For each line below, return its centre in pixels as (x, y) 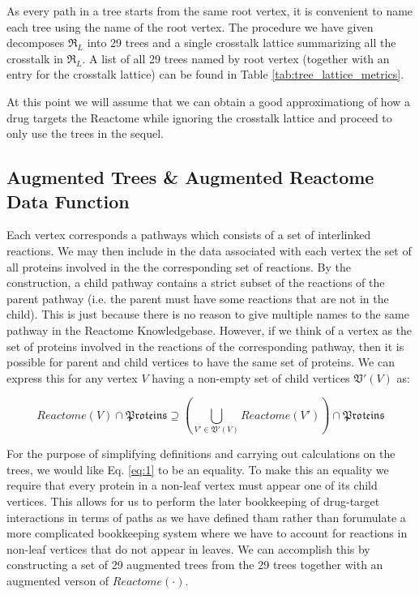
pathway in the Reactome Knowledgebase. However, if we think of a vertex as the (209, 330)
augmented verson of (58, 580)
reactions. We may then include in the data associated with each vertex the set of (209, 250)
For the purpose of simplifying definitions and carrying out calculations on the (201, 454)
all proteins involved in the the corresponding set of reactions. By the (179, 266)
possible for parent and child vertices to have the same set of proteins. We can (201, 362)
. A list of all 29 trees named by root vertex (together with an (236, 58)
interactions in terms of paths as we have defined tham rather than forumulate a (206, 517)
